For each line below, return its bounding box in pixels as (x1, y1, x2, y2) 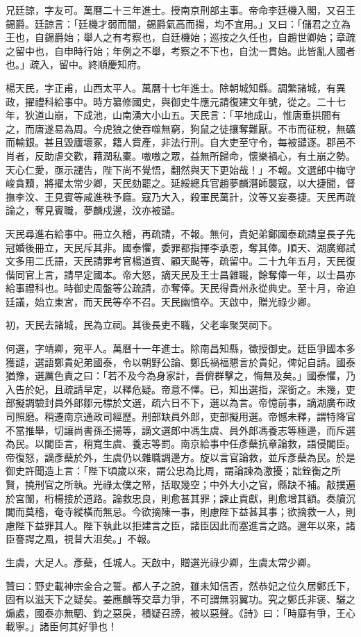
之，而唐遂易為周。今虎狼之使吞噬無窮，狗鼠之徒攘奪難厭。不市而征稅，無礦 (6, 121, 355, 135)
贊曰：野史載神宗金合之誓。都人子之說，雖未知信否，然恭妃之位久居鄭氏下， (6, 578, 355, 593)
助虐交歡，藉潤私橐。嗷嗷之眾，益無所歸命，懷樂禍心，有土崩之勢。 (44, 148, 355, 163)
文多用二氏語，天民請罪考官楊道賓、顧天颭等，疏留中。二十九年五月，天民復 (6, 254, 355, 268)
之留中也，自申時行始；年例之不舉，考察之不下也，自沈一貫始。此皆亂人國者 (6, 43, 355, 58)
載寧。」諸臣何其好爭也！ (6, 619, 117, 634)
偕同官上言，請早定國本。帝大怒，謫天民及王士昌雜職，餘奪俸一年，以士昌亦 (6, 267, 355, 281)
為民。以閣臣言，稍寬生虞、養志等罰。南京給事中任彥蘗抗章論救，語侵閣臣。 (6, 436, 355, 451)
